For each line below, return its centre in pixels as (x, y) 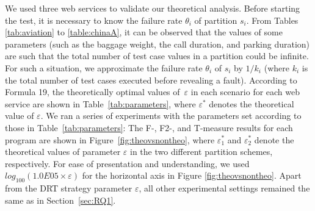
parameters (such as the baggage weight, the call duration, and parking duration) (157, 44)
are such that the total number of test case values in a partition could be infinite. (157, 56)
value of (20, 116)
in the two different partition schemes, (201, 152)
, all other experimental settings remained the (224, 188)
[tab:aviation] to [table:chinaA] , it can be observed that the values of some (144, 32)
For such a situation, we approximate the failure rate (104, 67)
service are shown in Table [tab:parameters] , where (100, 103)
